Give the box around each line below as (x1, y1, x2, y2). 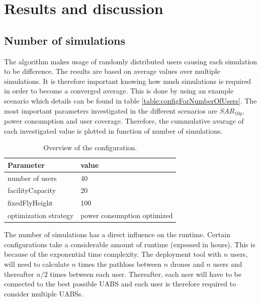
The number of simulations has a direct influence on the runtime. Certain (4, 229, 230, 240)
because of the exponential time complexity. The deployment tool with (4, 249, 222, 259)
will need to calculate (4, 259, 69, 269)
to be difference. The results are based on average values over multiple (4, 66, 220, 76)
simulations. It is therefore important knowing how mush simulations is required (4, 75, 251, 86)
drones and (170, 259, 204, 269)
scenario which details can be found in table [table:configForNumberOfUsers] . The (4, 95, 257, 106)
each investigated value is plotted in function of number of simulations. (4, 125, 223, 136)
